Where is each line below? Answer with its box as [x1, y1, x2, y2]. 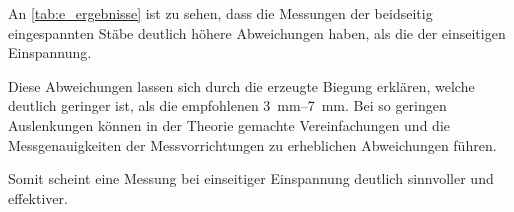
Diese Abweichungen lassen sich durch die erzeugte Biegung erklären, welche [8, 75, 475, 96]
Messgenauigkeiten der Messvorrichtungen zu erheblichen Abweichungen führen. [8, 134, 497, 155]
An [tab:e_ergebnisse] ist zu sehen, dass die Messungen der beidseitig [8, 3, 433, 23]
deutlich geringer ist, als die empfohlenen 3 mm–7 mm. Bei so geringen [8, 95, 447, 116]
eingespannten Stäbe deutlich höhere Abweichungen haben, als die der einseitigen [8, 22, 506, 43]
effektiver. [8, 187, 68, 208]
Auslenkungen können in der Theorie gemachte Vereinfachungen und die [8, 114, 450, 135]
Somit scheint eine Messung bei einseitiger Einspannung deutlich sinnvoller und [8, 168, 494, 189]
